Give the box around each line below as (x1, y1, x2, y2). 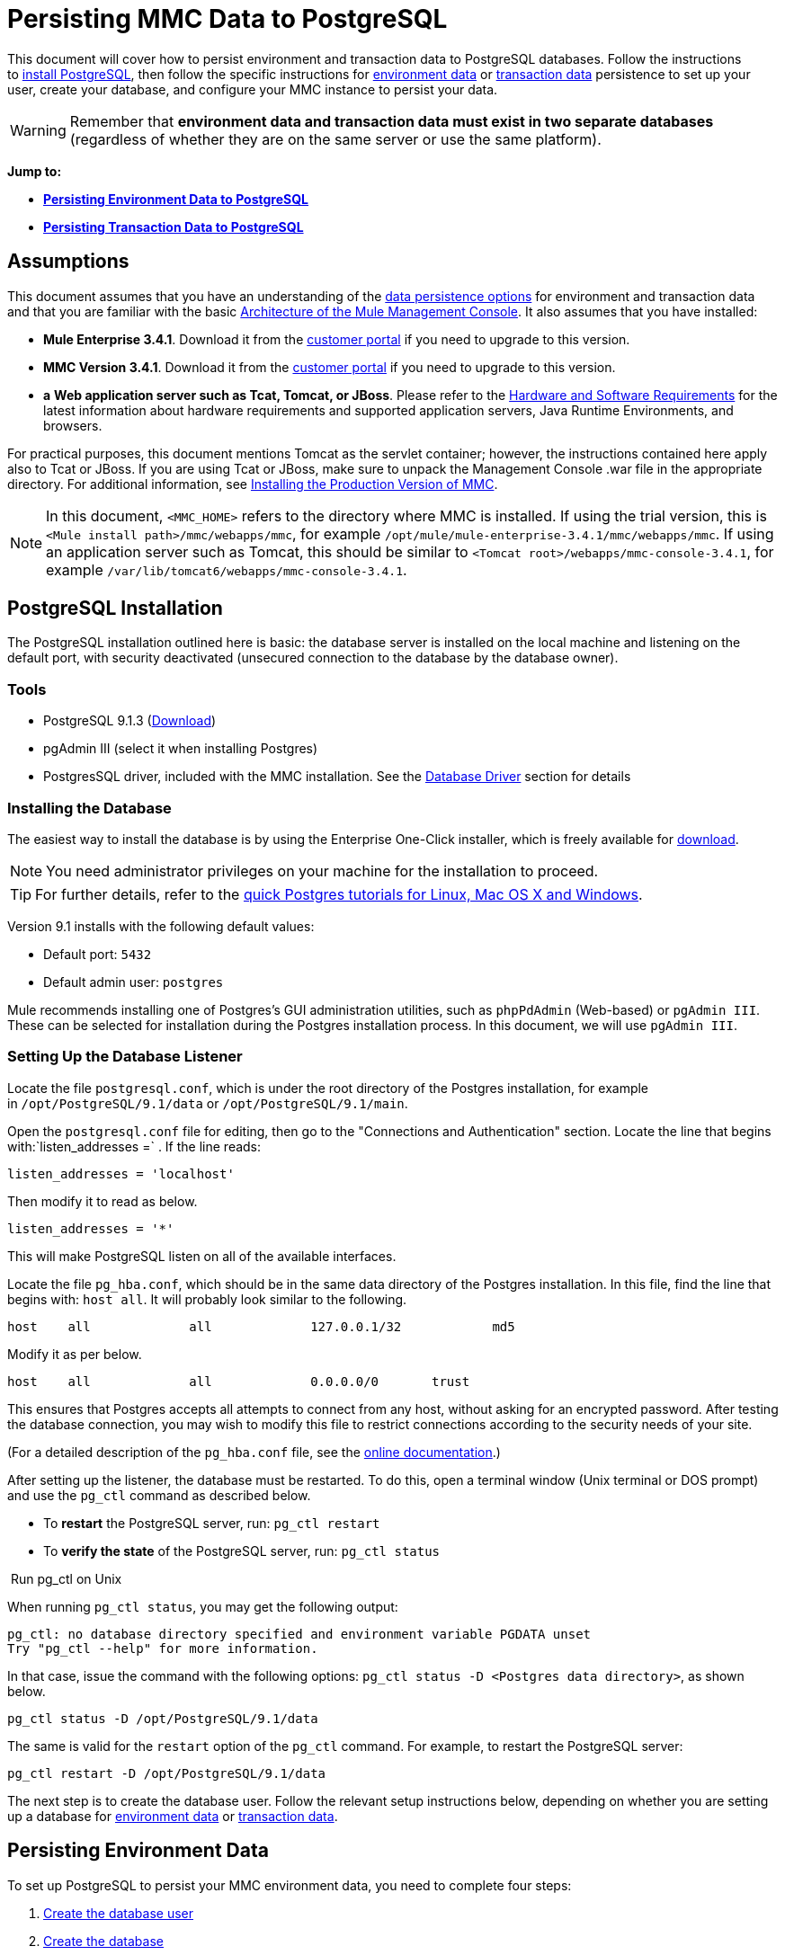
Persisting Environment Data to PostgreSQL (43, 191, 309, 207)
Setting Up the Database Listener (7, 1047, 243, 1066)
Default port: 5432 (43, 946, 152, 962)
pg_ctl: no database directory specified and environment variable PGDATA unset (7, 1626, 592, 1641)
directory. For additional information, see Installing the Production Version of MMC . (7, 475, 498, 492)
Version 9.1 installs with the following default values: (7, 918, 315, 934)
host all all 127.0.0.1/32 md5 (7, 1319, 515, 1334)
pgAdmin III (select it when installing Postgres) (43, 741, 318, 757)
